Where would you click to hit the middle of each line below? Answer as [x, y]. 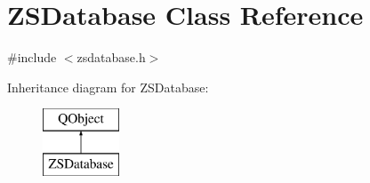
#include [32, 57]
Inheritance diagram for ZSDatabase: [108, 87]
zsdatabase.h [111, 57]
